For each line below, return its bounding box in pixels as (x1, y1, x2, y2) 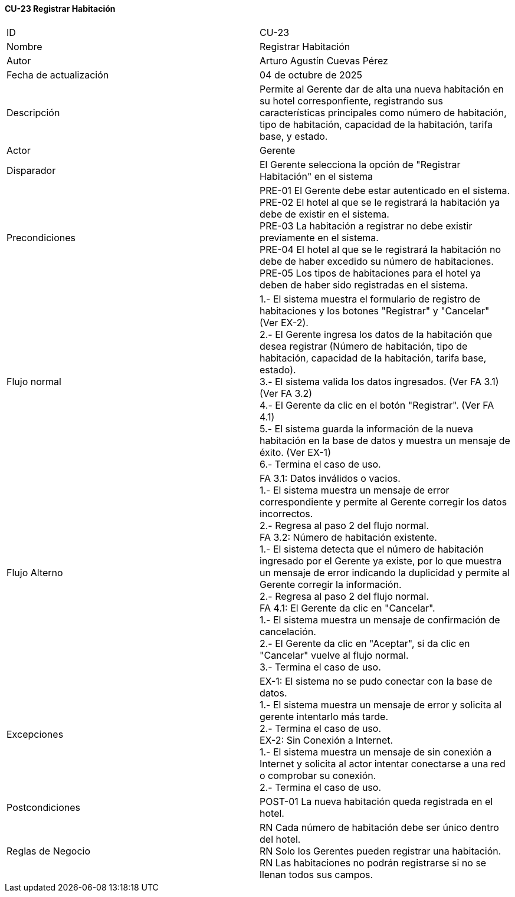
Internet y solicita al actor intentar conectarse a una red (260, 757, 506, 770)
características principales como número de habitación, (260, 106, 507, 119)
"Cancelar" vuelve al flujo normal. (260, 649, 409, 661)
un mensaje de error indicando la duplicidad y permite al (260, 566, 510, 579)
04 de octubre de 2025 (260, 68, 363, 81)
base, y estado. (260, 130, 328, 142)
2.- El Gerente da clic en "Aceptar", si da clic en (260, 637, 470, 649)
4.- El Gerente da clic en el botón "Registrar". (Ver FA (260, 399, 494, 411)
